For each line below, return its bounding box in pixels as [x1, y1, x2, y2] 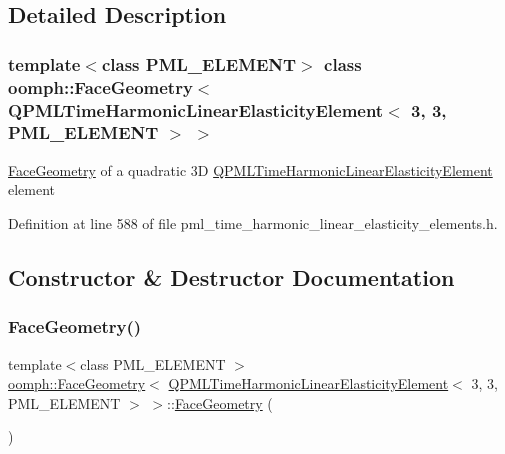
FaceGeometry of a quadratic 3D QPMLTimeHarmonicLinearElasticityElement [8, 159, 493, 180]
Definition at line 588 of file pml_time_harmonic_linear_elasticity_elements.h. [8, 212, 498, 233]
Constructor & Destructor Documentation [8, 261, 455, 292]
